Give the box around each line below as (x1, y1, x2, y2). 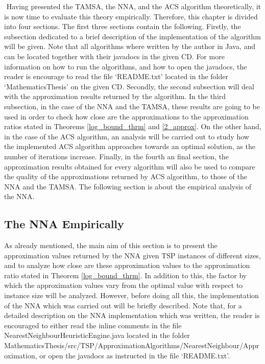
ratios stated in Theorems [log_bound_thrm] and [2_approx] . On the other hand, (4, 121, 261, 132)
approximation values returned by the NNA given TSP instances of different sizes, (4, 250, 261, 260)
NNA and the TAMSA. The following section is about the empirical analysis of (4, 181, 252, 191)
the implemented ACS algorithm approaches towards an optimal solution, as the (4, 141, 255, 152)
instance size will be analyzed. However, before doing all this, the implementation (4, 290, 259, 301)
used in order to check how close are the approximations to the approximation (4, 111, 249, 122)
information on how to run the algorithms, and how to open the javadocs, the (4, 61, 247, 71)
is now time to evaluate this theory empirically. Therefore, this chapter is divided (4, 11, 258, 21)
